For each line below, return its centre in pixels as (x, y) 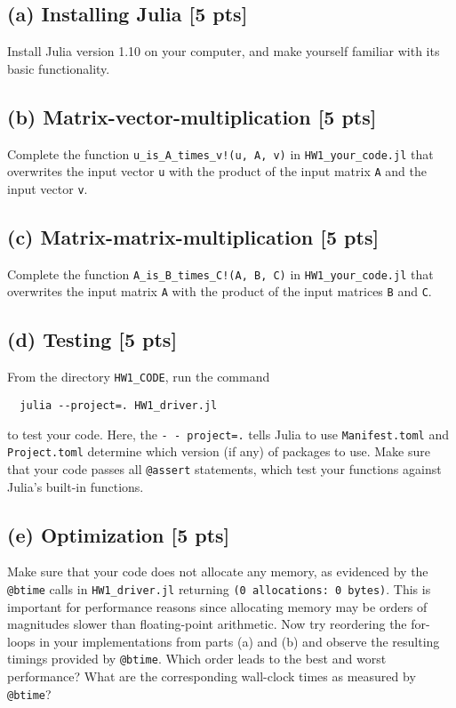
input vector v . (48, 188)
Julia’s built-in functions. (76, 486)
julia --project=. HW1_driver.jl (119, 405)
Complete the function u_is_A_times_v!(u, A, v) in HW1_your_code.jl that (220, 153)
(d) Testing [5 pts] (92, 339)
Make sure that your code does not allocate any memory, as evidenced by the (218, 571)
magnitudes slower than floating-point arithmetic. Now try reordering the (207, 624)
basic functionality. (59, 68)
